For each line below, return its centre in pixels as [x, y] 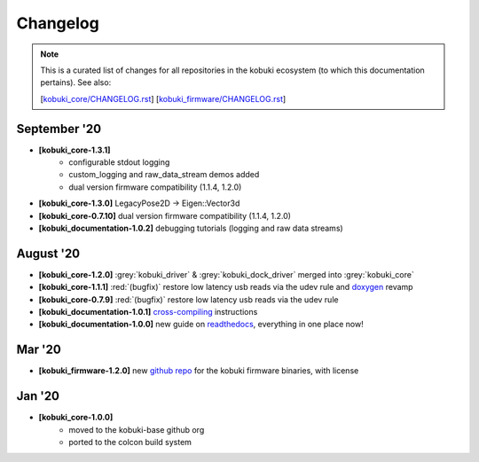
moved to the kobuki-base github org [137, 429]
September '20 [59, 129]
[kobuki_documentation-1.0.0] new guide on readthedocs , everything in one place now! [201, 325]
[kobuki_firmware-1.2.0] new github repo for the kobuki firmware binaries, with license [199, 371]
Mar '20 [39, 350]
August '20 [48, 253]
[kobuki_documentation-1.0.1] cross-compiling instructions [148, 312]
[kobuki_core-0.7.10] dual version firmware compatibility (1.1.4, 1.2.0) [165, 215]
